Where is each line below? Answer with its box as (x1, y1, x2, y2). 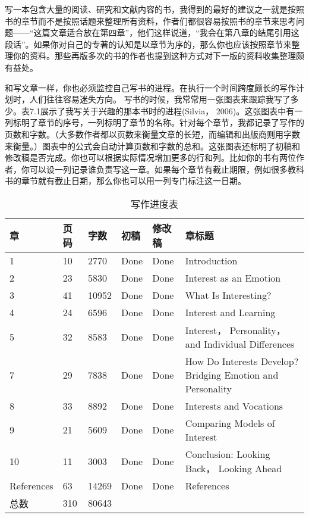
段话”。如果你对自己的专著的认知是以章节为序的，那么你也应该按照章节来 (5, 38, 292, 50)
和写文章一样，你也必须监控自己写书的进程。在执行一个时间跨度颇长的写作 (5, 81, 296, 93)
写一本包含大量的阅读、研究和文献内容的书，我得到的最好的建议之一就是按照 (5, 3, 304, 15)
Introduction (185, 253, 238, 267)
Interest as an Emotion (185, 270, 281, 285)
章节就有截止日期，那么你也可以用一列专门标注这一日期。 (21, 174, 246, 187)
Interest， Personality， (185, 323, 286, 337)
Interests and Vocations (185, 398, 283, 413)
